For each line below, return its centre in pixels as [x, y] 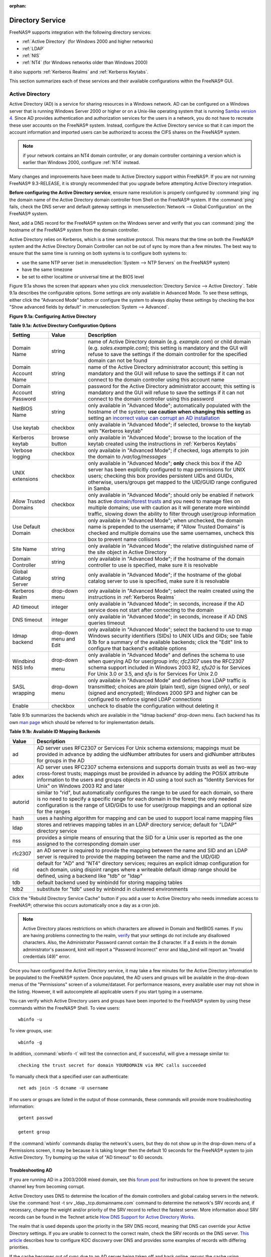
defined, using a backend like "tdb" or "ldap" [90, 876]
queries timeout [107, 623]
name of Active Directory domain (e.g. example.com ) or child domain [169, 342]
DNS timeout [27, 620]
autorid [21, 802]
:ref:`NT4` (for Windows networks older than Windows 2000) [85, 62]
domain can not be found [118, 361]
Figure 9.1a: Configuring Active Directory [53, 316]
